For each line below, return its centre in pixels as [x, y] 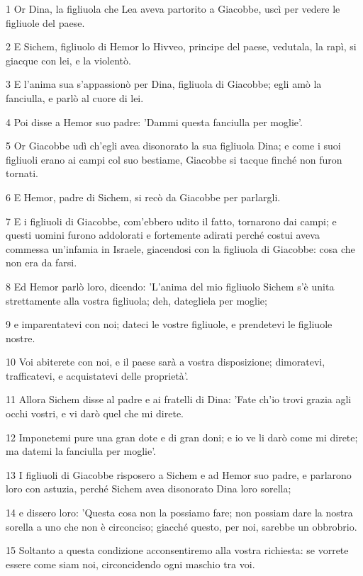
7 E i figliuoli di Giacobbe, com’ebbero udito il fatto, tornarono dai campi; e [171, 221]
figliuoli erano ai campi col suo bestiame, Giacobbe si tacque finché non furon [174, 159]
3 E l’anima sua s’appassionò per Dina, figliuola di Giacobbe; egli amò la [164, 84]
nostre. [21, 338]
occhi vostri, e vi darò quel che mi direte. [95, 413]
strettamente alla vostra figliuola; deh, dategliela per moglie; [136, 300]
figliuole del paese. [45, 22]
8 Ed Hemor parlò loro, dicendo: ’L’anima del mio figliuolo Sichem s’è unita [170, 286]
